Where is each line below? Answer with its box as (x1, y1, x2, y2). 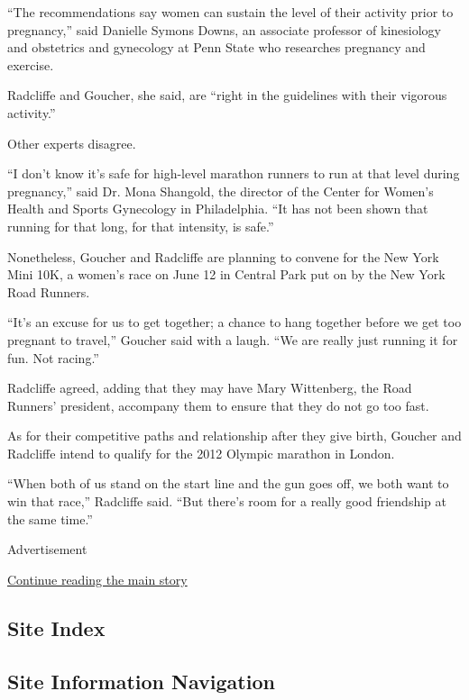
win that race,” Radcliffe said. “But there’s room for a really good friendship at (7, 492, 446, 511)
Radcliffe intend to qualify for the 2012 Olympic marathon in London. (7, 443, 395, 462)
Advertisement (7, 540, 87, 559)
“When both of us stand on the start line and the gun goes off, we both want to (7, 474, 449, 493)
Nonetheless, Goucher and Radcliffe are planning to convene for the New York (7, 247, 439, 266)
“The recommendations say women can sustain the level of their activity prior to (7, 3, 454, 21)
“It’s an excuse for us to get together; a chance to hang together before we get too (7, 313, 462, 332)
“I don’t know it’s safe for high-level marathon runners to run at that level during (7, 164, 460, 183)
